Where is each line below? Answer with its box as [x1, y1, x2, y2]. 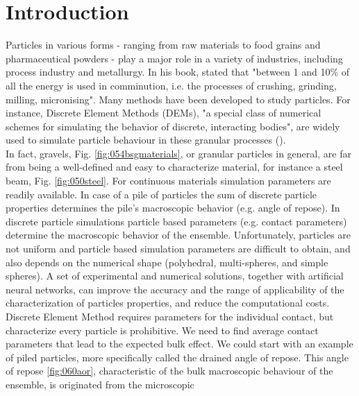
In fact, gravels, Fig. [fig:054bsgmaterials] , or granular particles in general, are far [6, 146, 351, 160]
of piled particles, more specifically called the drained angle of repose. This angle [6, 350, 349, 364]
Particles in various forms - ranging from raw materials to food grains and [6, 37, 321, 52]
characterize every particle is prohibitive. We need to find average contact [6, 322, 319, 337]
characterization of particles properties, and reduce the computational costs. [6, 295, 330, 310]
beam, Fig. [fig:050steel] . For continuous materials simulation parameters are [6, 173, 331, 188]
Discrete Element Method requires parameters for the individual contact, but [6, 309, 334, 323]
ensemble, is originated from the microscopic [6, 377, 194, 391]
